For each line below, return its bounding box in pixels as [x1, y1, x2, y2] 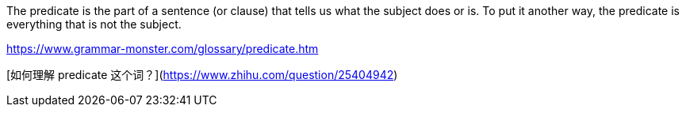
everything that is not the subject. [6, 17, 182, 31]
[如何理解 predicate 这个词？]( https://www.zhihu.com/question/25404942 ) [6, 68, 398, 81]
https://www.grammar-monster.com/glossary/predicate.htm [6, 42, 319, 55]
